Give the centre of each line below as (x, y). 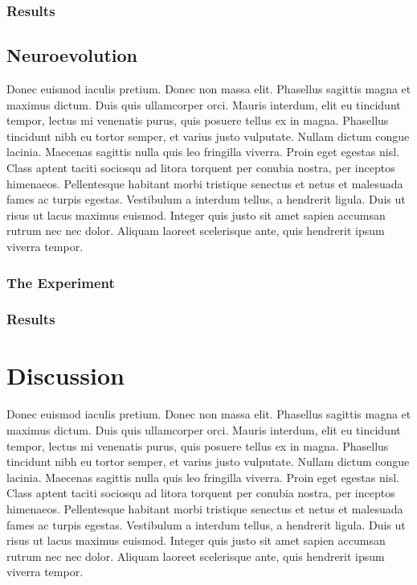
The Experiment (61, 282)
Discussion (65, 375)
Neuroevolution (72, 55)
